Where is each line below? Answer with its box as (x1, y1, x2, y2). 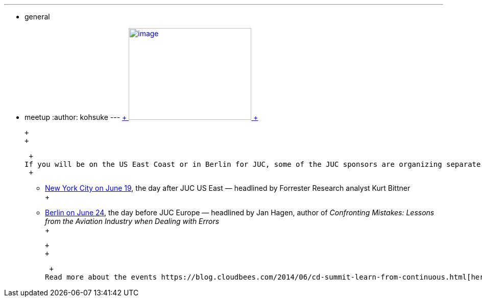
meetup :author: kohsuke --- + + (25, 113, 258, 121)
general (25, 12, 50, 21)
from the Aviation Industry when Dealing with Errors (45, 217, 220, 225)
